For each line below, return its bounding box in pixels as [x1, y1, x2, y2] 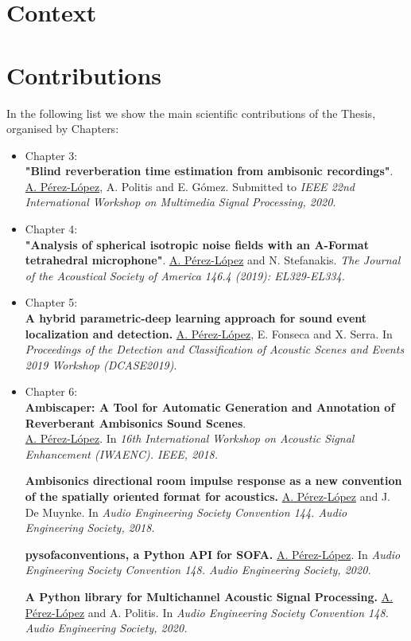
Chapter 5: [25, 294, 78, 311]
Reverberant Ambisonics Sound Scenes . [25, 414, 246, 431]
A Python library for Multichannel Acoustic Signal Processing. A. [25, 588, 394, 604]
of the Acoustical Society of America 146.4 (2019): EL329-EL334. [25, 267, 345, 283]
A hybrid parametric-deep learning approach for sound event [25, 310, 367, 326]
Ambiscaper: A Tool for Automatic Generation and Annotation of [25, 399, 395, 415]
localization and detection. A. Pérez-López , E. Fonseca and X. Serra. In [25, 325, 393, 342]
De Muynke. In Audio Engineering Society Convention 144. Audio [25, 503, 347, 520]
